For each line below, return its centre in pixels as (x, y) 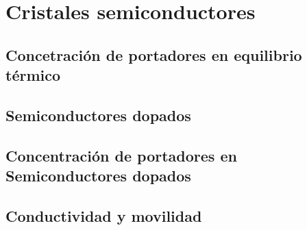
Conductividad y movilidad (104, 215)
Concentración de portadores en (121, 155)
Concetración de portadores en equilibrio (154, 54)
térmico (33, 75)
